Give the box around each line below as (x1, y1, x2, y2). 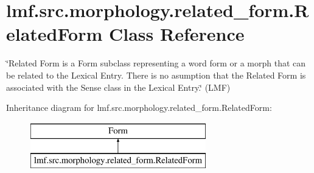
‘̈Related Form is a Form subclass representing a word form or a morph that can (6, 57, 306, 69)
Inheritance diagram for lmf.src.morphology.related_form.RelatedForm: (6, 101, 272, 114)
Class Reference (109, 21, 245, 46)
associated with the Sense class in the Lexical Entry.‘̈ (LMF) (6, 80, 231, 93)
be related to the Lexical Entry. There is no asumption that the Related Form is (6, 68, 306, 81)
